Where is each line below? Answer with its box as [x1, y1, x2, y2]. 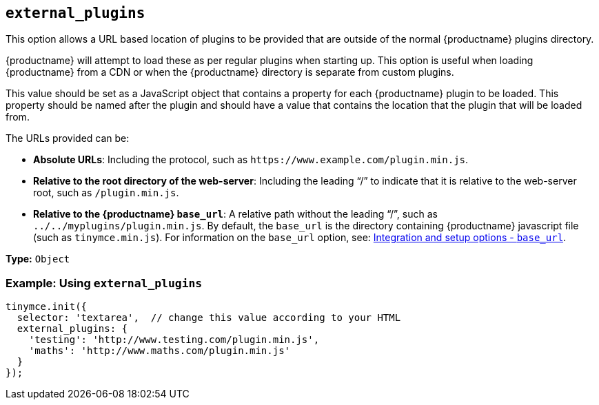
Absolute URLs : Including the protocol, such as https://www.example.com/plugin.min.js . [33, 154, 469, 166]
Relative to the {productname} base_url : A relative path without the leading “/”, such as [33, 208, 438, 220]
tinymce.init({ [6, 301, 88, 313]
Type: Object [6, 253, 70, 265]
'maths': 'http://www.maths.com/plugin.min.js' [28, 345, 291, 357]
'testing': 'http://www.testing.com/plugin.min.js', [28, 334, 320, 346]
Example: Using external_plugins [6, 276, 203, 290]
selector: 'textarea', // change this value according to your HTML [17, 312, 401, 324]
